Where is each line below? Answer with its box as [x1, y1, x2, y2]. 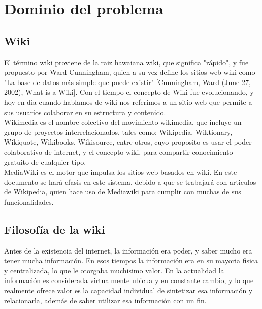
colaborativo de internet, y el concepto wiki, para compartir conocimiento [4, 146, 233, 157]
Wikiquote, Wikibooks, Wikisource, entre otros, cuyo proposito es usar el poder [4, 136, 252, 147]
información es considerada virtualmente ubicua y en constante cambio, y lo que [4, 275, 254, 286]
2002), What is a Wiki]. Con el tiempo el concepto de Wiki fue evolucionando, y [4, 87, 254, 97]
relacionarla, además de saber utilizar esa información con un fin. [4, 295, 207, 305]
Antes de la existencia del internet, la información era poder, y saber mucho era [4, 245, 252, 256]
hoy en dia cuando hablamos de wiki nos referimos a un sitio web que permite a [4, 96, 252, 107]
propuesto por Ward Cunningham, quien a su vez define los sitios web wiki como [4, 67, 255, 77]
